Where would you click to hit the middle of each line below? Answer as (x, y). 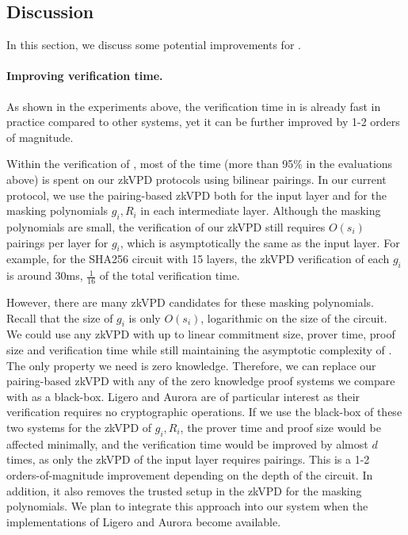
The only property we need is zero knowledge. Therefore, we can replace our (191, 365)
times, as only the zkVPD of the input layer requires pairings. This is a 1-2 (188, 459)
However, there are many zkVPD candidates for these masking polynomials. (191, 302)
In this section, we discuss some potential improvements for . (154, 45)
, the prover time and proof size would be (280, 427)
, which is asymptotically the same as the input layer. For (260, 242)
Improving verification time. (85, 76)
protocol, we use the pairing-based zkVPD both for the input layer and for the (196, 195)
